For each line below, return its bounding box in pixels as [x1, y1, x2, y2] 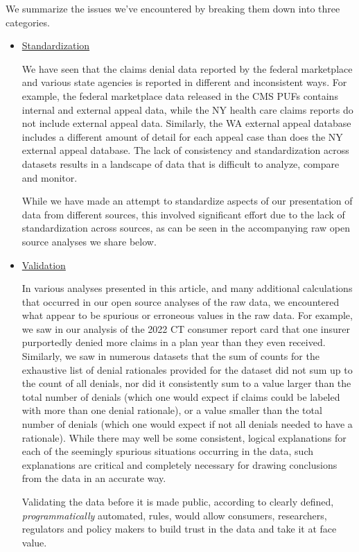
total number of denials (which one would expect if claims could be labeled [21, 389, 340, 404]
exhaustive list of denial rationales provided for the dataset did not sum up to [21, 362, 353, 377]
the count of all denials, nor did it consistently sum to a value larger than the [21, 376, 351, 390]
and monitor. [21, 170, 78, 184]
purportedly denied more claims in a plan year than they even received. [21, 335, 326, 350]
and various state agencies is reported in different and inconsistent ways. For [21, 75, 347, 89]
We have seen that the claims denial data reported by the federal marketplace [21, 61, 353, 76]
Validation [21, 257, 66, 272]
